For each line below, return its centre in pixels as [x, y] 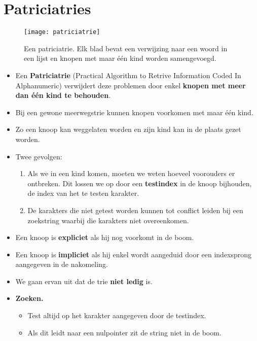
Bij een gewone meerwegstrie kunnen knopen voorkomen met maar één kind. [134, 112]
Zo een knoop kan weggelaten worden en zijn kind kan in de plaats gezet [128, 129]
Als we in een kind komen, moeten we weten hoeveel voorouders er [131, 173]
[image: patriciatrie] [62, 32]
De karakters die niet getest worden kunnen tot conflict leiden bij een [135, 210]
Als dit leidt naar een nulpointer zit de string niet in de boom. [124, 332]
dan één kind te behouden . [63, 95]
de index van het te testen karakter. [83, 193]
